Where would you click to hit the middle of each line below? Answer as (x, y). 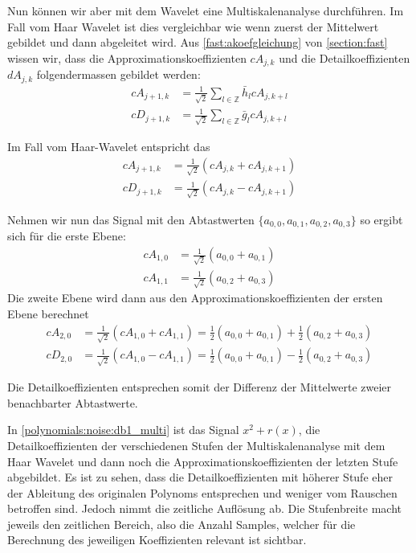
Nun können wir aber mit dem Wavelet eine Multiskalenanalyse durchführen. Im (206, 10)
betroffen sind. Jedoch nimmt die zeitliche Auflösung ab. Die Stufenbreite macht (205, 508)
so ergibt (381, 219)
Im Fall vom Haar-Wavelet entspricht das (109, 146)
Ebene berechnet (48, 314)
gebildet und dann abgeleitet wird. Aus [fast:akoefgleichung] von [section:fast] (198, 42)
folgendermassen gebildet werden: (118, 74)
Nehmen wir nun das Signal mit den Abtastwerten (131, 219)
